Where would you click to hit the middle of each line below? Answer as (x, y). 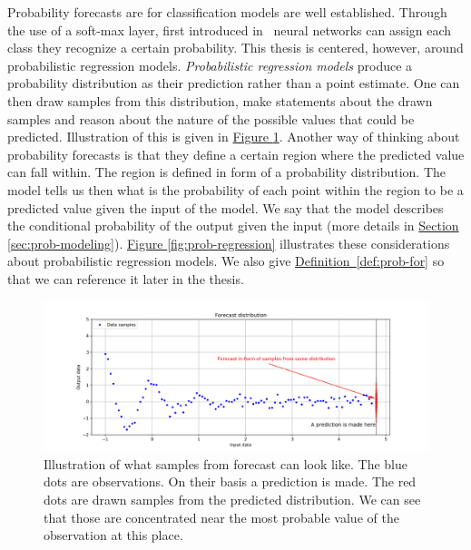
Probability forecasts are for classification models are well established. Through (227, 12)
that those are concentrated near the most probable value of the (221, 517)
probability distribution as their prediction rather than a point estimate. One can (234, 83)
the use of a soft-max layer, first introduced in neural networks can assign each (230, 29)
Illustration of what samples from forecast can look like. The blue (226, 463)
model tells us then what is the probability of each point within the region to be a (235, 189)
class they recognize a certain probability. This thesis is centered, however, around (235, 48)
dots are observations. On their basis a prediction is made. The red (230, 481)
